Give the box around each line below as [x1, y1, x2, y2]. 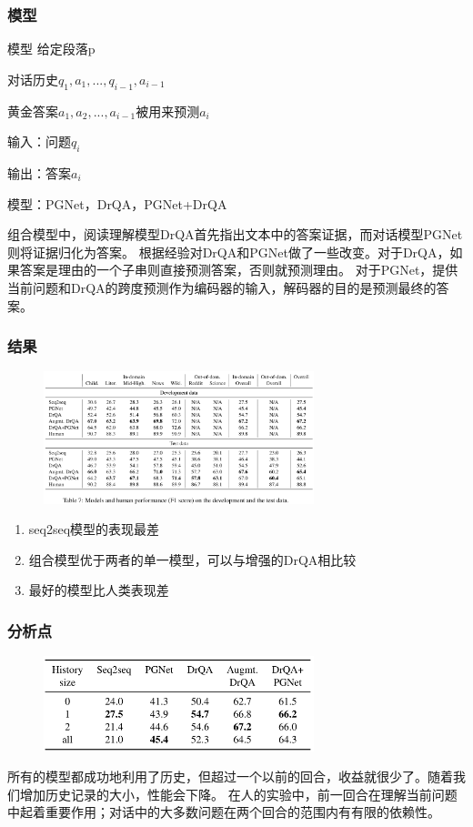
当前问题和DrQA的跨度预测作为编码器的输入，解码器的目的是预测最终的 [7, 277, 437, 297]
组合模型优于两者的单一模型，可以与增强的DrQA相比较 [28, 550, 357, 569]
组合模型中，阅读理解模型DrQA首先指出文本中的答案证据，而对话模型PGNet [7, 225, 463, 244]
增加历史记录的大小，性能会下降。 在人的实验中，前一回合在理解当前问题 [19, 784, 458, 803]
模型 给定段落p [7, 39, 96, 58]
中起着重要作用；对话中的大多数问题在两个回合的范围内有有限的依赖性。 [7, 802, 440, 822]
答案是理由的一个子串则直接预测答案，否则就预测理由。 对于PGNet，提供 [19, 260, 458, 279]
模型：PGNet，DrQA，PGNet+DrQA [7, 194, 227, 213]
